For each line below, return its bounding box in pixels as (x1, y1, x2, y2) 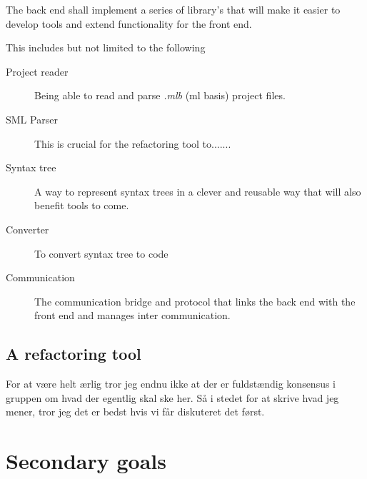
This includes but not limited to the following (6, 40, 206, 55)
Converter (6, 221, 49, 236)
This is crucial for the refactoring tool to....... (34, 136, 231, 151)
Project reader (6, 64, 69, 79)
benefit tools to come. (34, 198, 129, 213)
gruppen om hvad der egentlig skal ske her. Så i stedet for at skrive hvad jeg (6, 390, 339, 405)
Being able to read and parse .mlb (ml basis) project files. (34, 88, 286, 103)
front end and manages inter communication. (34, 308, 231, 323)
